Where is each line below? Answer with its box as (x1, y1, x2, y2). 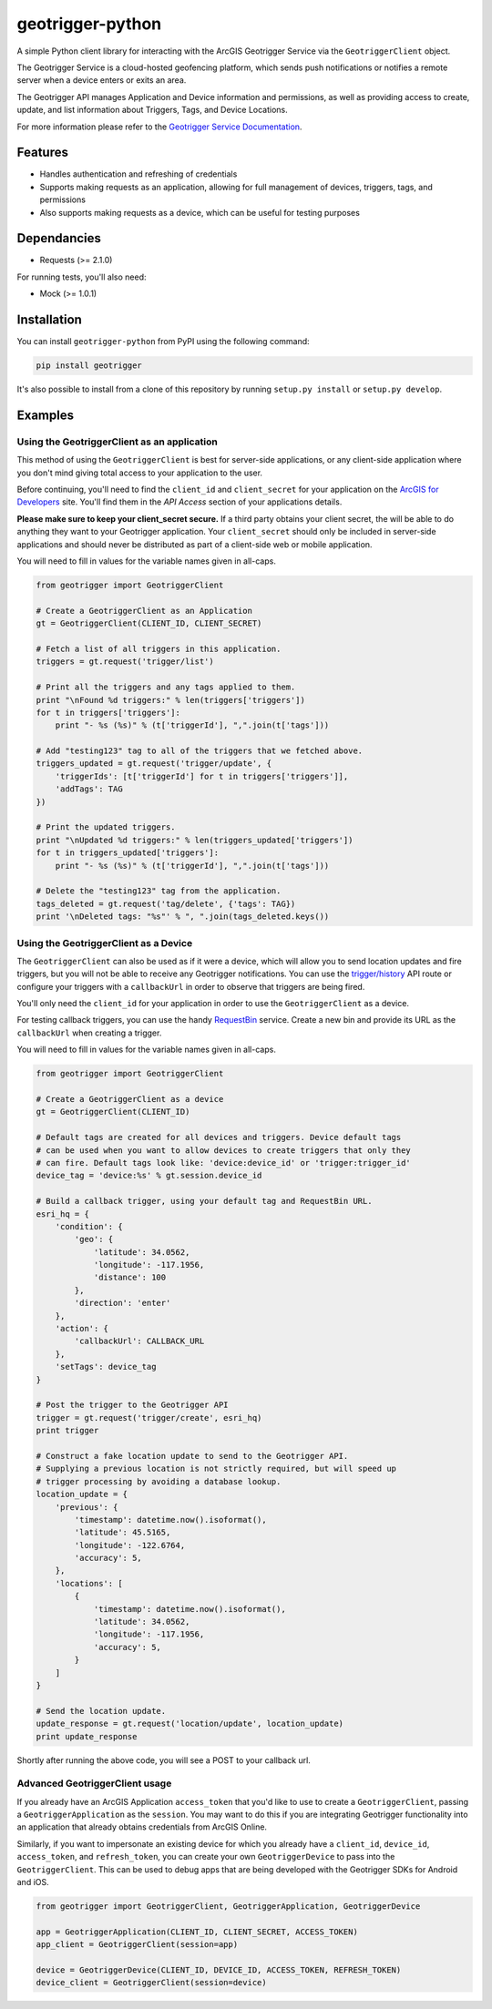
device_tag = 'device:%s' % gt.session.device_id (36, 1170, 262, 1181)
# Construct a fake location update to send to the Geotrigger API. (36, 1451, 349, 1461)
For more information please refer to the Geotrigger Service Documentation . (16, 121, 302, 132)
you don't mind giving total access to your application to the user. (16, 467, 263, 478)
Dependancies (16, 230, 102, 246)
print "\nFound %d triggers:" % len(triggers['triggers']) (36, 695, 305, 705)
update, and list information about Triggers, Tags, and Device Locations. (16, 105, 289, 116)
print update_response (36, 1731, 138, 1741)
